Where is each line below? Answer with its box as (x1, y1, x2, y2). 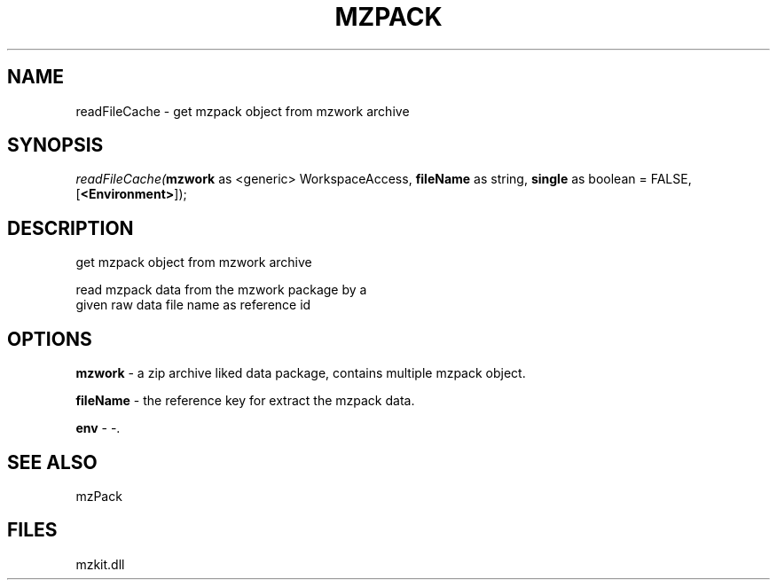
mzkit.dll (75, 556, 125, 572)
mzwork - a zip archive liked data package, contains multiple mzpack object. (75, 365, 526, 381)
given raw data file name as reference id (75, 297, 311, 313)
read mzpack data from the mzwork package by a (75, 282, 367, 298)
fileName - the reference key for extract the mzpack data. (75, 393, 415, 409)
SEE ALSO (7, 450, 98, 474)
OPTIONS (7, 327, 92, 350)
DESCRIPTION (7, 216, 134, 239)
